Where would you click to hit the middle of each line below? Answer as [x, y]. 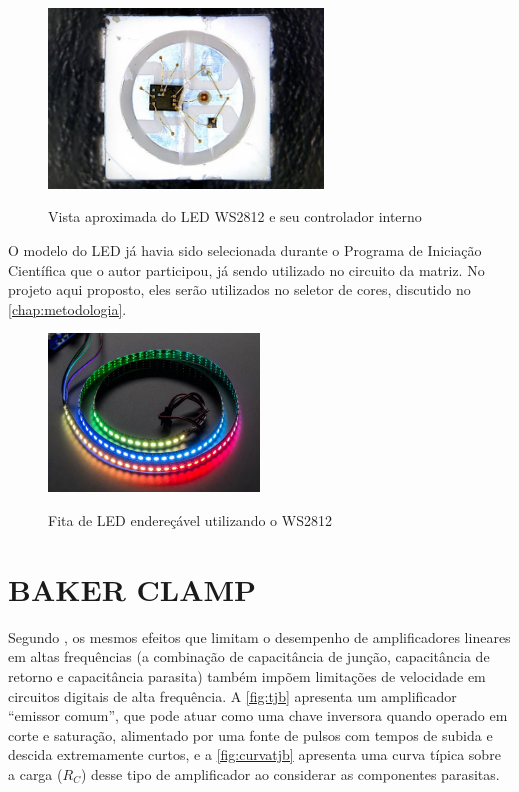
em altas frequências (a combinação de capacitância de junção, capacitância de [249, 656]
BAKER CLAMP [132, 588]
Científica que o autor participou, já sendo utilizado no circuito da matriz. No [246, 269]
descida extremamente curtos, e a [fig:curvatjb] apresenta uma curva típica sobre [254, 754]
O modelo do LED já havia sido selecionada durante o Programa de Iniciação [245, 250]
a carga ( [35, 773]
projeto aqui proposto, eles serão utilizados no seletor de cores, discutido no [239, 289]
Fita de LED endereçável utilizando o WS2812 [190, 520]
